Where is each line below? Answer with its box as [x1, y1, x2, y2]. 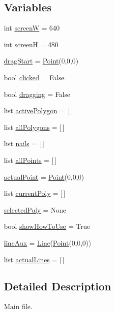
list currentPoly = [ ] [4, 188, 66, 198]
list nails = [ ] [4, 138, 44, 149]
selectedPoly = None [4, 204, 66, 215]
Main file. [4, 301, 32, 312]
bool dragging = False [4, 89, 70, 99]
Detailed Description [4, 278, 112, 293]
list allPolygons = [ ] [4, 122, 65, 132]
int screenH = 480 [4, 39, 58, 49]
